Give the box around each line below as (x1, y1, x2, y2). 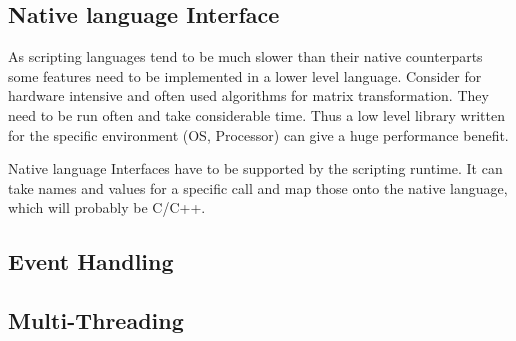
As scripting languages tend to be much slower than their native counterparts (8, 46, 483, 67)
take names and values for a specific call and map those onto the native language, (8, 177, 508, 198)
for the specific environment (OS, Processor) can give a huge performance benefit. (8, 124, 509, 145)
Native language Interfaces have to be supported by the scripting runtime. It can (8, 158, 503, 179)
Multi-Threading (8, 305, 184, 336)
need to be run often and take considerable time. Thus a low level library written (8, 104, 505, 125)
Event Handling (8, 246, 174, 277)
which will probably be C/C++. (8, 197, 206, 218)
